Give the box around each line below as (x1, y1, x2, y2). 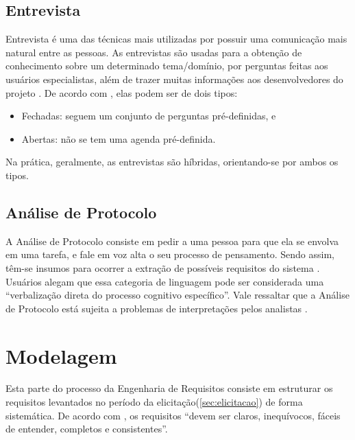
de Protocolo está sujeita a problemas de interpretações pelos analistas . (5, 301, 308, 315)
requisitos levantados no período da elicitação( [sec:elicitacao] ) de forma (5, 395, 303, 409)
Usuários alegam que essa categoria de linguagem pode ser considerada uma (5, 274, 324, 288)
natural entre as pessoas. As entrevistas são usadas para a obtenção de (5, 45, 302, 59)
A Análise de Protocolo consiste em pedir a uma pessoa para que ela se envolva (5, 233, 339, 248)
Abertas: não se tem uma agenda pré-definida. (21, 131, 216, 146)
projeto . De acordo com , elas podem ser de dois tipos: (5, 85, 238, 100)
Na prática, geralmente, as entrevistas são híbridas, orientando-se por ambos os (5, 154, 339, 169)
